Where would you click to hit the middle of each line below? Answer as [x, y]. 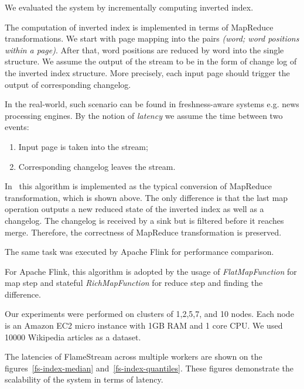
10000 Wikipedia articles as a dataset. [73, 337]
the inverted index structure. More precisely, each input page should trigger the [147, 72]
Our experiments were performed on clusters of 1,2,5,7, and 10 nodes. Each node [149, 314]
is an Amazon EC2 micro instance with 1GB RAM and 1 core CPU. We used [144, 325]
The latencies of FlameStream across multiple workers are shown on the [134, 356]
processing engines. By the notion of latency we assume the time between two [144, 115]
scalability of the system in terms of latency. [84, 379]
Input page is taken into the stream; [83, 146]
